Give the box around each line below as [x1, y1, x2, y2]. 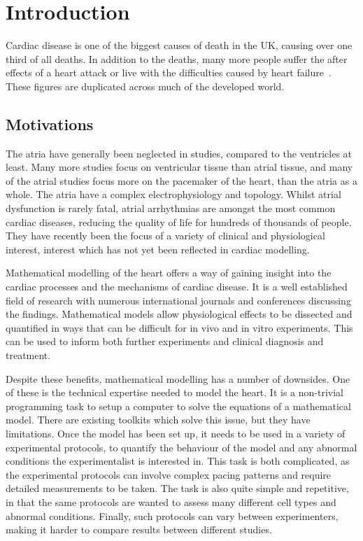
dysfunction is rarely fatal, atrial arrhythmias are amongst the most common [6, 201, 336, 216]
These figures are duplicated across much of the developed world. [6, 78, 285, 93]
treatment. [6, 348, 51, 363]
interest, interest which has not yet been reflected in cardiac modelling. [6, 241, 310, 256]
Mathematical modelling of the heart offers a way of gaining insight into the [6, 265, 332, 280]
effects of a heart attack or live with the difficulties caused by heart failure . [6, 65, 332, 80]
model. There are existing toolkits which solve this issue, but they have [6, 412, 311, 427]
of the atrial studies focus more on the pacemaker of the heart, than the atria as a [6, 173, 357, 188]
